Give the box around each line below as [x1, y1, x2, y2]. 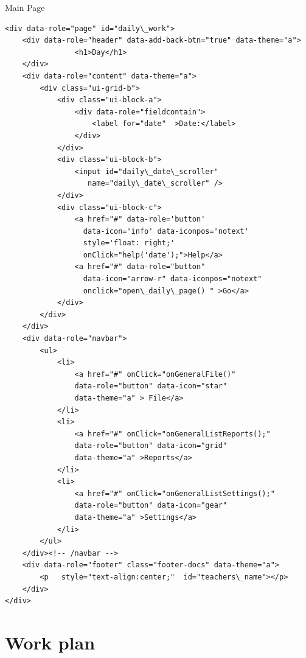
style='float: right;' [83, 239, 175, 248]
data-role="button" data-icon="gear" [74, 501, 228, 510]
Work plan [5, 629, 96, 654]
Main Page [5, 1, 45, 13]
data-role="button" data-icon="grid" [74, 441, 228, 450]
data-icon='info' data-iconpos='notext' [83, 226, 249, 236]
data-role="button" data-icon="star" [74, 382, 228, 391]
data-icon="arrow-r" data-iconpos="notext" [83, 275, 262, 284]
